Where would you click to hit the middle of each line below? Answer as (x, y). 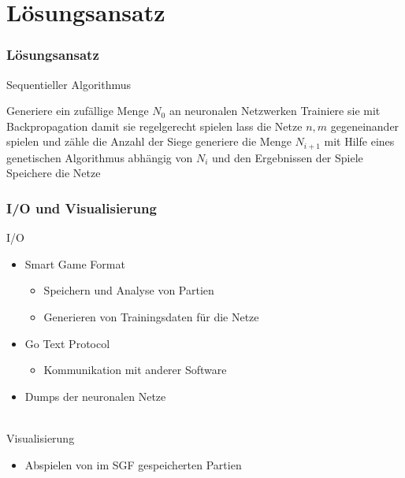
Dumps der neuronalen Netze (95, 396)
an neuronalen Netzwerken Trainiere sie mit (275, 111)
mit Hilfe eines (359, 141)
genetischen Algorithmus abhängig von (100, 157)
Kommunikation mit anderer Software (135, 370)
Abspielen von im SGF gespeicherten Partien (133, 464)
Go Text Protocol (67, 343)
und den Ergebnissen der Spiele (288, 157)
